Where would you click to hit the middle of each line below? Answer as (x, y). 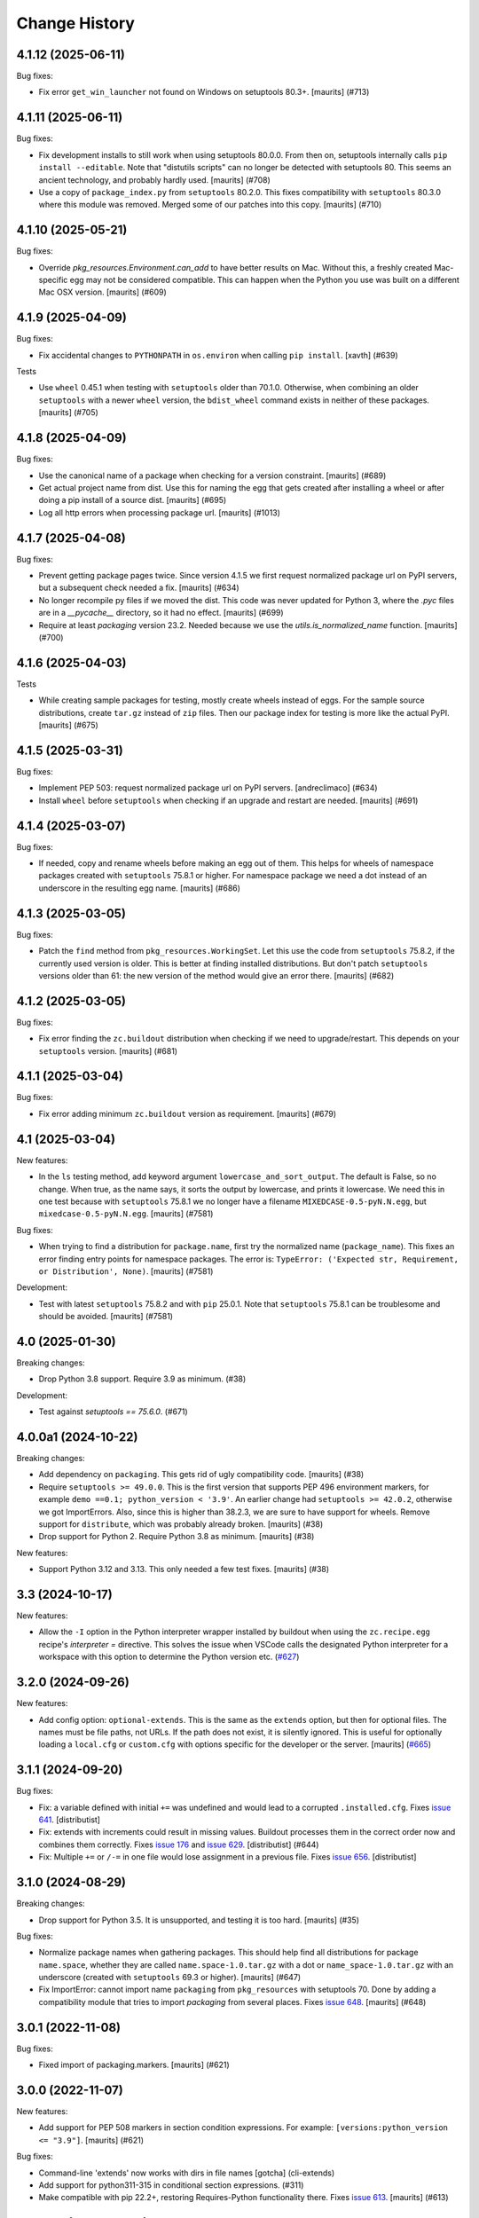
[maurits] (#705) (69, 413)
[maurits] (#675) (69, 725)
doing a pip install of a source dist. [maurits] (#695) (133, 500)
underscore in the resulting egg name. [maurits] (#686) (140, 888)
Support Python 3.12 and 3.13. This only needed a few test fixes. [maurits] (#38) (184, 1569)
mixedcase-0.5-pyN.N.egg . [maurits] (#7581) (126, 1214)
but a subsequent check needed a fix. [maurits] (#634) (139, 588)
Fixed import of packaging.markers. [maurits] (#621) (134, 2065)
